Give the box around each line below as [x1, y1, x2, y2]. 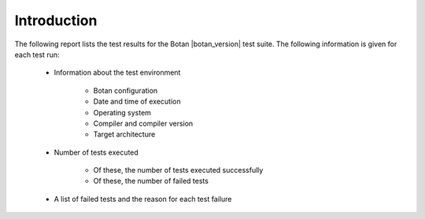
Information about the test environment [54, 68, 181, 78]
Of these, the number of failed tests [93, 177, 209, 186]
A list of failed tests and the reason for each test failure [54, 194, 232, 203]
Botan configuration [93, 86, 158, 95]
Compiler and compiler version [93, 119, 194, 128]
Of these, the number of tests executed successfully [93, 166, 264, 175]
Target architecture [93, 130, 156, 139]
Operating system [93, 108, 151, 117]
